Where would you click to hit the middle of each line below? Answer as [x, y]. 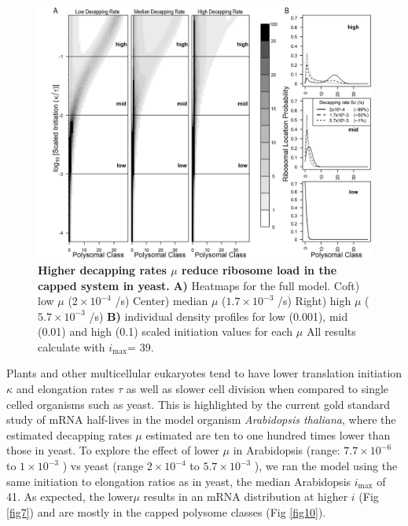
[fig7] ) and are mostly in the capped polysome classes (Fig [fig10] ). [166, 511]
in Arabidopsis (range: [287, 450]
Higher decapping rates [102, 269]
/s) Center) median [162, 301]
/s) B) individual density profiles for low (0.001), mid [219, 316]
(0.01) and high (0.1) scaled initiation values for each [165, 331]
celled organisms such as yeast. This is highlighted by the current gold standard [198, 404]
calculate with [72, 346]
